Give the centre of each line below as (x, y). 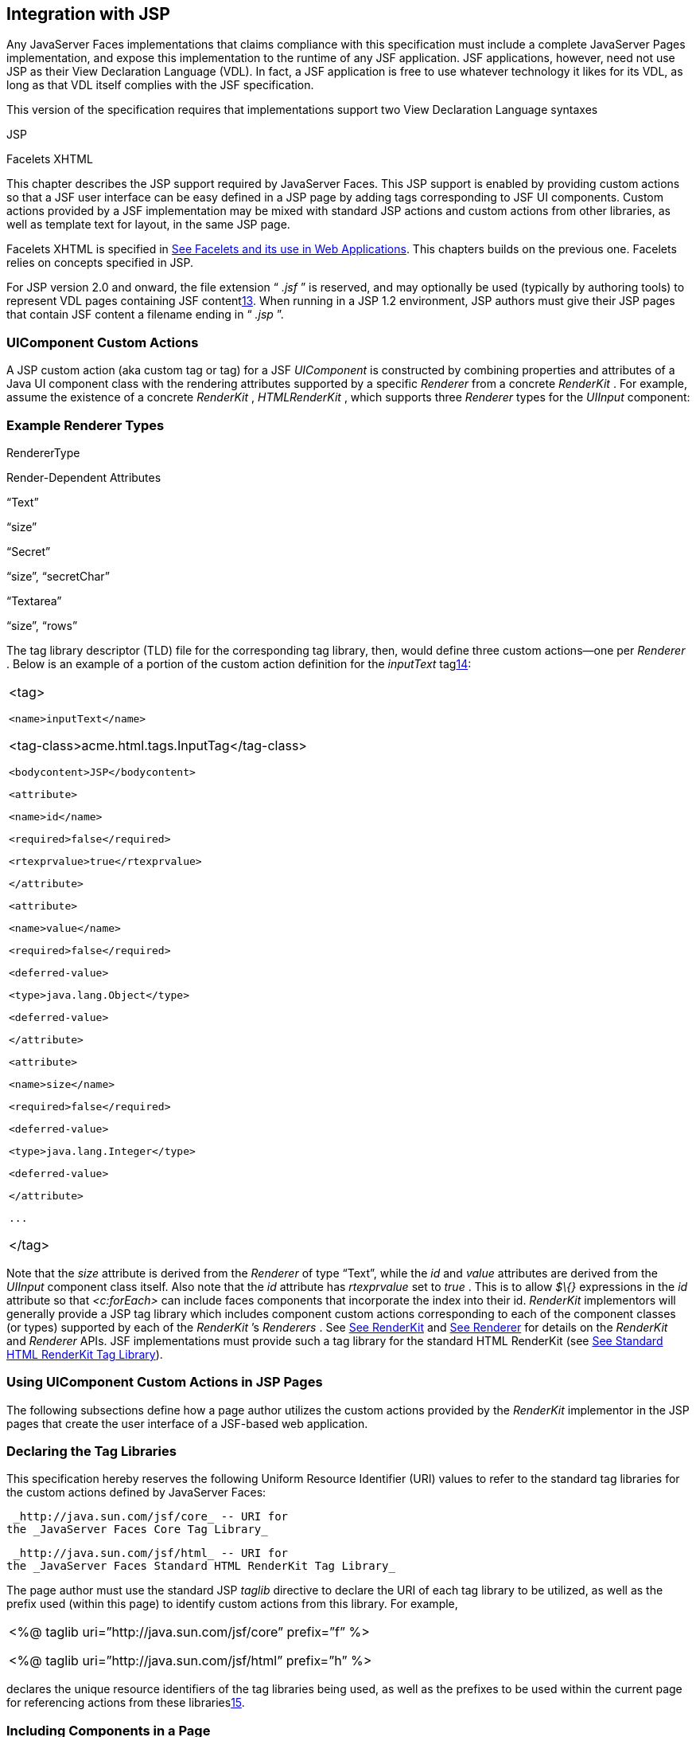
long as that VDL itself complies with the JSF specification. (160, 85)
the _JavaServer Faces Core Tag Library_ (137, 1530)
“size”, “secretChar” (58, 576)
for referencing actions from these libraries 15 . (126, 1703)
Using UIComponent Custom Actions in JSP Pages (165, 1382)
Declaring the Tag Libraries (91, 1451)
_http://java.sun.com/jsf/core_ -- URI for (151, 1517)
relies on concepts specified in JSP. (100, 263)
